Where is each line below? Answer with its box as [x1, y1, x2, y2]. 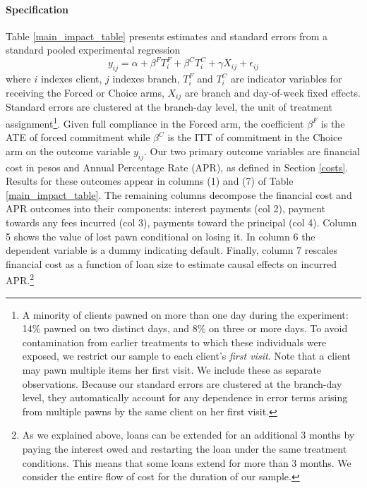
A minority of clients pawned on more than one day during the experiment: [22, 307, 349, 322]
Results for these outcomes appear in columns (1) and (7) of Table [6, 173, 294, 188]
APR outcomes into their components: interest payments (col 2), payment [6, 201, 326, 216]
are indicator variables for [231, 71, 342, 86]
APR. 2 [6, 271, 35, 287]
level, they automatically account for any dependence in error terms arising [22, 390, 348, 405]
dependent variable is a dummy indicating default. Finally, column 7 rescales [6, 243, 337, 257]
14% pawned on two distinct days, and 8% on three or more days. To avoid [22, 321, 348, 336]
